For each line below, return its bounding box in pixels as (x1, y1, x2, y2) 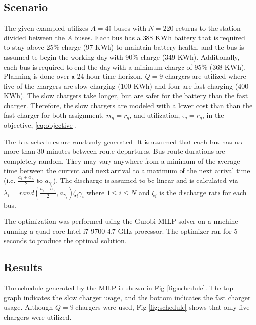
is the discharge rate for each (159, 187, 247, 197)
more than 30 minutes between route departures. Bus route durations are (4, 146, 225, 156)
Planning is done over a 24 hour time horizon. (4, 71, 143, 81)
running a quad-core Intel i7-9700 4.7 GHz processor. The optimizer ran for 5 (4, 225, 238, 236)
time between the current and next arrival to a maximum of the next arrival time (4, 165, 250, 176)
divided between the (4, 32, 65, 42)
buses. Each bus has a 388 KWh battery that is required (74, 32, 245, 42)
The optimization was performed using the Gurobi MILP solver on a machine (4, 216, 238, 226)
